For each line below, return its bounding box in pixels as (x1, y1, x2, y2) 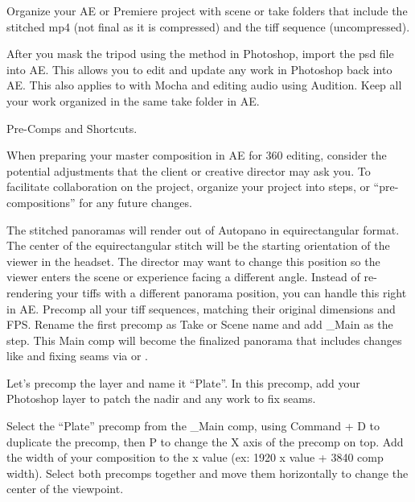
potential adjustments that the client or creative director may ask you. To (6, 162, 371, 179)
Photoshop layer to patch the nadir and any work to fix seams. (6, 390, 316, 407)
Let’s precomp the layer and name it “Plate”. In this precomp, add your (6, 374, 360, 391)
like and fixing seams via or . (6, 347, 148, 364)
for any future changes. (79, 193, 192, 210)
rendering (6, 284, 53, 301)
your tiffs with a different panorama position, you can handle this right (56, 284, 407, 301)
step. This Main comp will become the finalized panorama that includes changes (6, 331, 402, 348)
